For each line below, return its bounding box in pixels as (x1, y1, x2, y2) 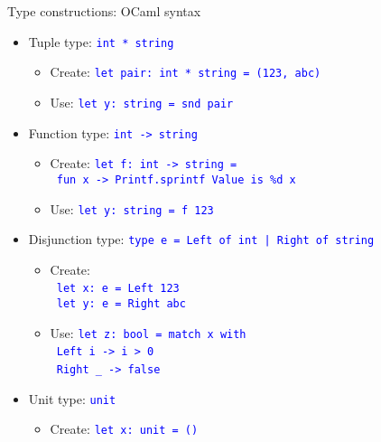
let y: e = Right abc (56, 297, 186, 311)
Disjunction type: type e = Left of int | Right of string (28, 230, 375, 249)
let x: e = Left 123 (56, 282, 180, 296)
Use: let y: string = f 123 (50, 199, 214, 218)
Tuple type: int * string (28, 32, 174, 51)
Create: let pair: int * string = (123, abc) (50, 62, 321, 81)
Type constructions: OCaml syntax (7, 2, 201, 20)
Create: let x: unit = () (50, 419, 199, 438)
